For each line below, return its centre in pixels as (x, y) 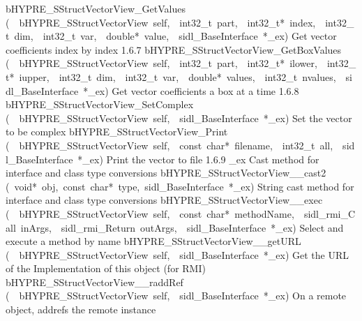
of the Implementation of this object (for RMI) (106, 268)
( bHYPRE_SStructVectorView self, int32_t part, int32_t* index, (161, 22)
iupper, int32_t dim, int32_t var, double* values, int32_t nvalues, (178, 76)
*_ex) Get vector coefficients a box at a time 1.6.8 (191, 90)
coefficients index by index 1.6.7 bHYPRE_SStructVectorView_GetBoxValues (174, 49)
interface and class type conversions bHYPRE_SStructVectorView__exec (164, 200)
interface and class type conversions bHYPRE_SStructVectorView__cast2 (166, 173)
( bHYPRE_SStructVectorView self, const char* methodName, (150, 213)
